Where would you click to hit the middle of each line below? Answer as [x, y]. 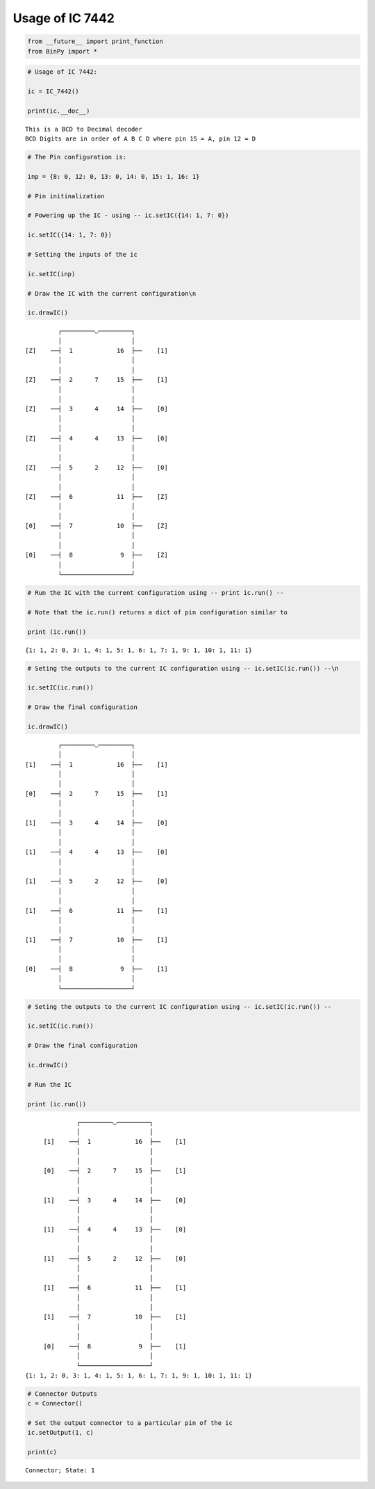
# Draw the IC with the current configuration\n [112, 293]
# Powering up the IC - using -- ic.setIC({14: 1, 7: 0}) [128, 215]
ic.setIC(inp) [51, 274]
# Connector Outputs [62, 1394]
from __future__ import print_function [95, 41]
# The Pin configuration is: [77, 157]
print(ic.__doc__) [59, 111]
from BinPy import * [62, 51]
